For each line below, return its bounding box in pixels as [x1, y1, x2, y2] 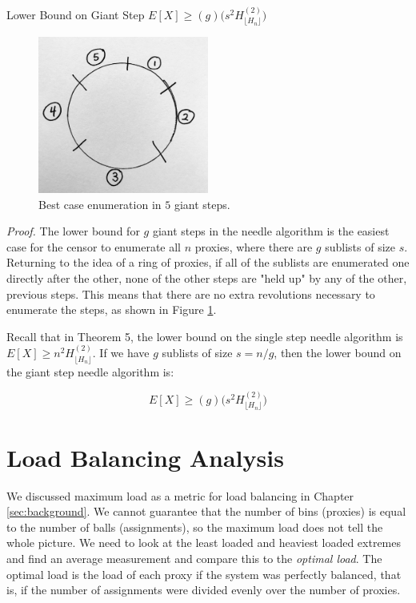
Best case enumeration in [38, 195, 162, 212]
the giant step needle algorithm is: [6, 363, 174, 380]
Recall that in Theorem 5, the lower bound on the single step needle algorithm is [6, 328, 403, 344]
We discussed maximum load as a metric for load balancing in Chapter [6, 487, 354, 504]
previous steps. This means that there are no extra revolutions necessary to [6, 285, 375, 302]
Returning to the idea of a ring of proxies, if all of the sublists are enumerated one [6, 254, 410, 271]
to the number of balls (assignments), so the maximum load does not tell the [6, 518, 383, 535]
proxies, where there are [194, 238, 313, 255]
